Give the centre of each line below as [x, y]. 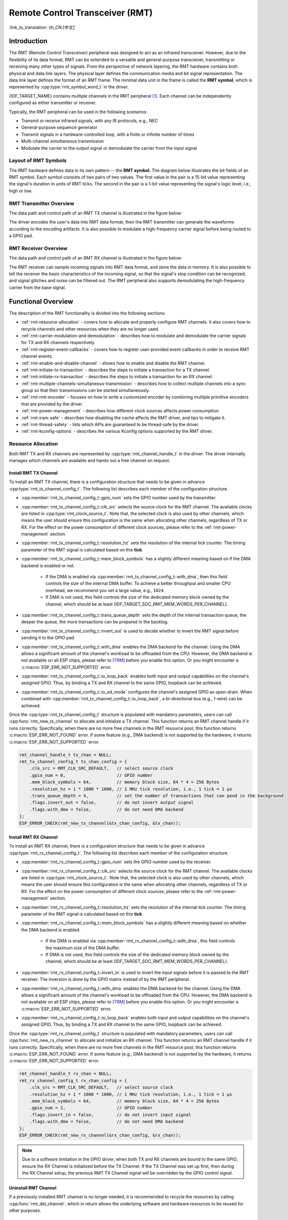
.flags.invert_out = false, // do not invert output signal [112, 803]
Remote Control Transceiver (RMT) [81, 13]
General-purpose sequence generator [59, 127]
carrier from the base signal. [37, 287]
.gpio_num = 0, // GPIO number [91, 775]
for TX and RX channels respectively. [58, 343]
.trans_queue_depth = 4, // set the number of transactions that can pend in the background [156, 796]
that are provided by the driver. [52, 404]
